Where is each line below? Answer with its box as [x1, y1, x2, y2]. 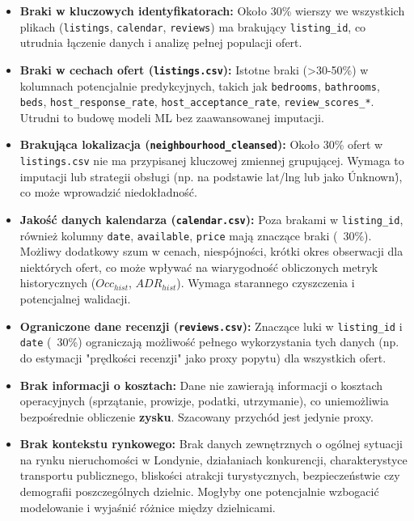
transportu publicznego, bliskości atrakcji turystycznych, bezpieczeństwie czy [19, 467, 400, 484]
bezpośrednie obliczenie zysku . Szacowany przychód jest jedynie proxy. [19, 408, 374, 425]
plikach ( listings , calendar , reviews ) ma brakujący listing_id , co [19, 18, 366, 35]
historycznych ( [19, 274, 96, 291]
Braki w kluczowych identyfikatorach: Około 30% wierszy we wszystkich [19, 2, 405, 19]
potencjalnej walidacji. [19, 290, 131, 307]
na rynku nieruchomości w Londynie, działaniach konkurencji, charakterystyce [19, 451, 408, 468]
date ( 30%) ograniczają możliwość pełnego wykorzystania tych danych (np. [19, 333, 399, 350]
